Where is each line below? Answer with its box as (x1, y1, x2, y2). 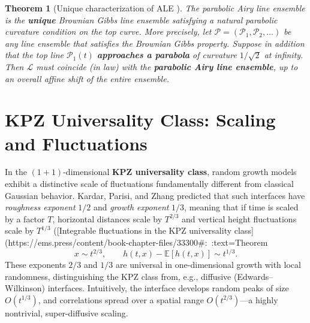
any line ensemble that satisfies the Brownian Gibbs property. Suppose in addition (5, 37, 305, 49)
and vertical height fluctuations (182, 212, 297, 225)
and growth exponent (93, 201, 169, 213)
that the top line (5, 49, 64, 61)
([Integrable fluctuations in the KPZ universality (53, 224, 232, 237)
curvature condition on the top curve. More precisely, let (5, 25, 212, 38)
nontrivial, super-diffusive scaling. (5, 306, 128, 319)
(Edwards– (233, 270, 273, 282)
